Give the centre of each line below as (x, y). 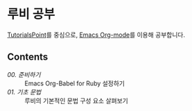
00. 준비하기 (24, 74)
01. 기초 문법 (24, 92)
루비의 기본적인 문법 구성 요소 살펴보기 (76, 101)
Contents (28, 57)
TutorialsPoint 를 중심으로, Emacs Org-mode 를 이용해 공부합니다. (96, 35)
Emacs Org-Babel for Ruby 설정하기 (75, 83)
